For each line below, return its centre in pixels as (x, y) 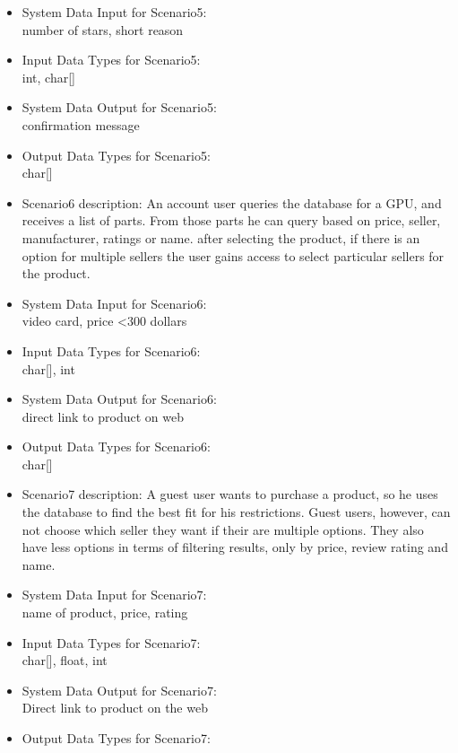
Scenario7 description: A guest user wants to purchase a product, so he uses (230, 494)
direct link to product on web (103, 416)
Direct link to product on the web (115, 708)
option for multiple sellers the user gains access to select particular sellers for (233, 255)
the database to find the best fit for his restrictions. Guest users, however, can (236, 512)
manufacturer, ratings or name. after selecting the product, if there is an (221, 237)
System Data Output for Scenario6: (119, 399)
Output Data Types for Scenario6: (116, 447)
